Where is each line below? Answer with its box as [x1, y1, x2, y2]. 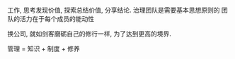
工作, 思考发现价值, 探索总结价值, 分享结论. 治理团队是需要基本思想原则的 [7, 6, 220, 15]
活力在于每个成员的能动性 [19, 15, 94, 23]
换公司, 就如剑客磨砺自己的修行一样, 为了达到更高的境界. [7, 29, 171, 38]
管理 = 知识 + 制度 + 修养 [7, 44, 80, 53]
